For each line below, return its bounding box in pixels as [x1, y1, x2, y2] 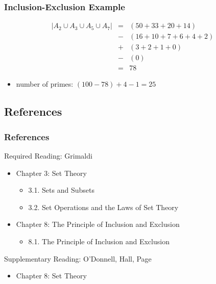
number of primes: [16, 79, 74, 89]
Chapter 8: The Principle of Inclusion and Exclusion [16, 219, 180, 229]
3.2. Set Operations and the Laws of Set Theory [28, 201, 179, 212]
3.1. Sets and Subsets [28, 185, 94, 195]
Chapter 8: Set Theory [16, 270, 87, 281]
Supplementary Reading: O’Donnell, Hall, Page [4, 253, 152, 264]
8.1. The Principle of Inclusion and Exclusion [28, 236, 170, 246]
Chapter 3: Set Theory [16, 167, 87, 178]
